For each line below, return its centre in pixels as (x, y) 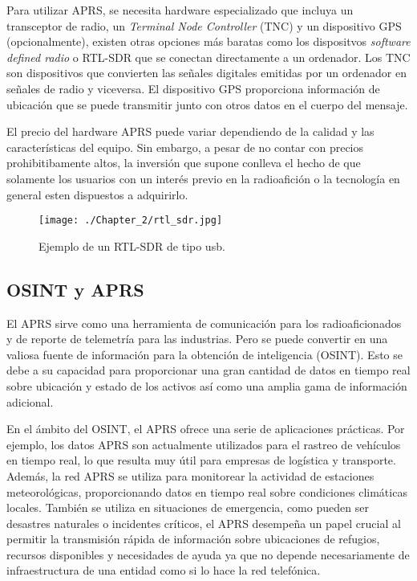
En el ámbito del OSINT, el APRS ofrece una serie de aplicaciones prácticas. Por (206, 429)
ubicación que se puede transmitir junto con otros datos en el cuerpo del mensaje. (207, 104)
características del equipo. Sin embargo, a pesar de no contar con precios (185, 147)
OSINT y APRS (75, 289)
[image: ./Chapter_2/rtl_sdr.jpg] (131, 221)
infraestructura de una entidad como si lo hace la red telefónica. (164, 570)
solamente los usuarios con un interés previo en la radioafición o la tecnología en (203, 178)
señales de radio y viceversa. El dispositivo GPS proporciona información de (193, 88)
